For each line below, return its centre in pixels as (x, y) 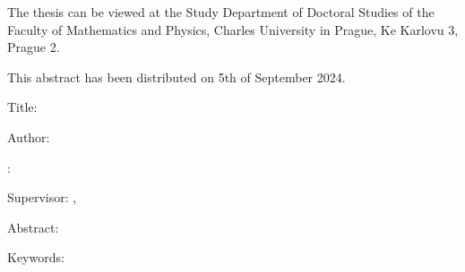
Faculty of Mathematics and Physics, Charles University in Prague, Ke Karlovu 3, (233, 29)
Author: (29, 136)
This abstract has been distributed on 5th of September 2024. (177, 76)
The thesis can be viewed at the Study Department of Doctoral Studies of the (221, 12)
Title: (22, 107)
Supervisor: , (42, 197)
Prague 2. (34, 47)
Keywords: (36, 257)
